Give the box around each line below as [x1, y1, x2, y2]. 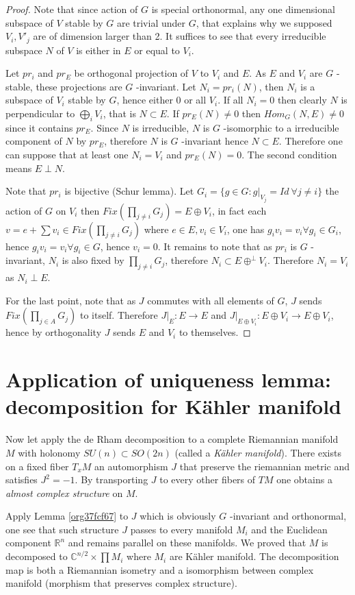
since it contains [5, 120, 73, 134]
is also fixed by [62, 253, 124, 267]
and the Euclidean [251, 522, 328, 536]
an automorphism [94, 459, 168, 473]
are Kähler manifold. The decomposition [169, 549, 339, 563]
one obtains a [276, 472, 332, 487]
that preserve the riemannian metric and [179, 459, 350, 473]
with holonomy [18, 445, 81, 459]
